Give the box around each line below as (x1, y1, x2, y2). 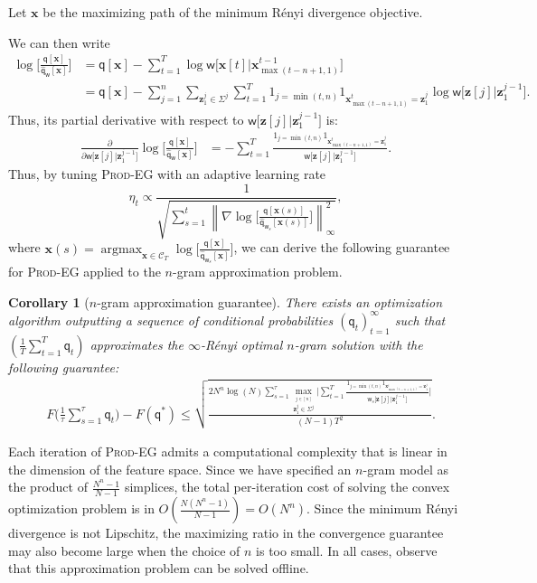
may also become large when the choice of (8, 541, 240, 559)
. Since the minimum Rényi (306, 499, 458, 518)
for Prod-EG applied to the (8, 262, 161, 281)
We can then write (8, 33, 110, 52)
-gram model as (363, 459, 449, 478)
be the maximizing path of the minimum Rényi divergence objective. (42, 3, 423, 21)
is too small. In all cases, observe (256, 541, 438, 559)
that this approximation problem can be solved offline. (8, 559, 309, 578)
